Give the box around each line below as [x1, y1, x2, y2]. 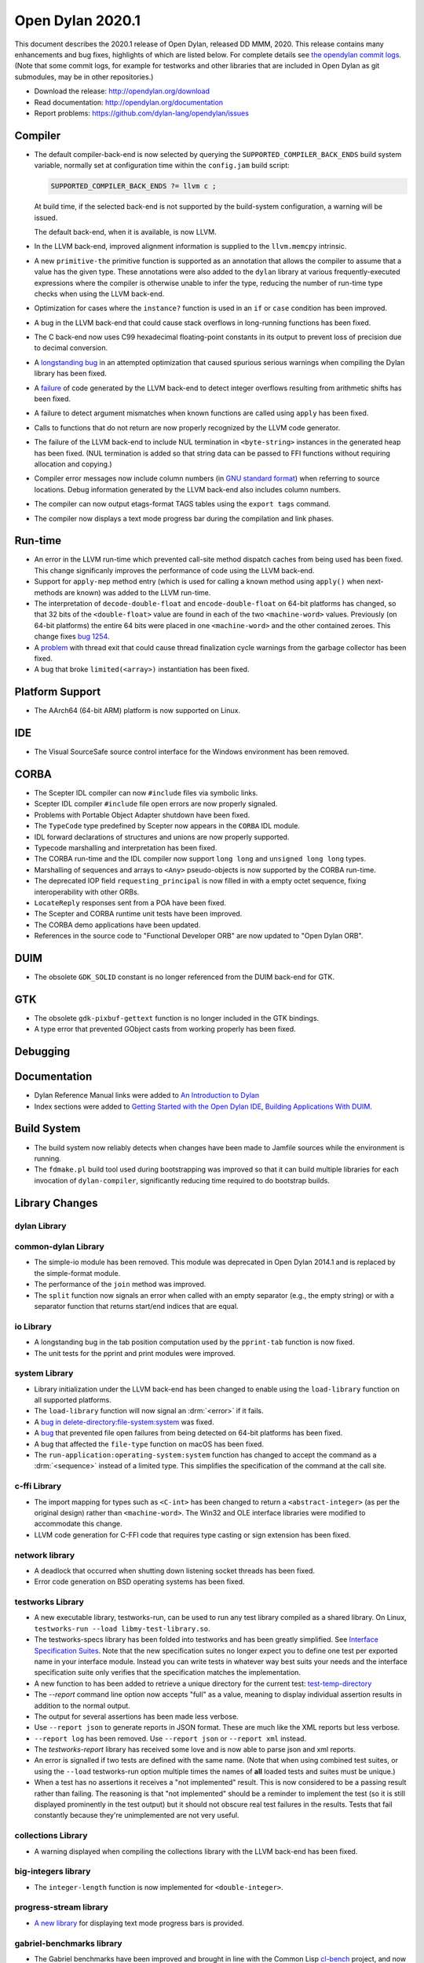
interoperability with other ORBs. [34, 887, 140, 897]
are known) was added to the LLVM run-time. [64, 587, 211, 597]
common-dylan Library [14, 1241, 105, 1252]
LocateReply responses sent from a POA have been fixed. [34, 897, 227, 907]
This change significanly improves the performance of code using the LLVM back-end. [34, 565, 315, 575]
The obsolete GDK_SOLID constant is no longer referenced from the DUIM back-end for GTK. [34, 972, 335, 981]
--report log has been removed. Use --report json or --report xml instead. [34, 1734, 306, 1743]
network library [14, 1549, 75, 1560]
